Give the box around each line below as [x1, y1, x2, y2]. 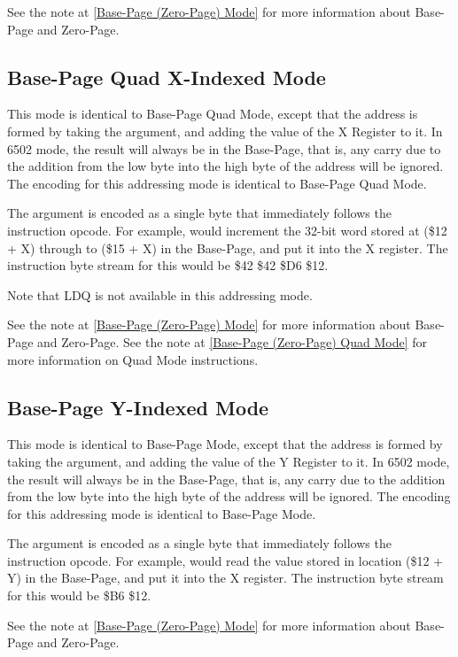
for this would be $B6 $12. [7, 586, 151, 605]
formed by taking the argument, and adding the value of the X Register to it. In [7, 121, 443, 140]
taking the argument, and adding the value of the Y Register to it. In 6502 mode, [7, 452, 450, 470]
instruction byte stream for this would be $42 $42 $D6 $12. [7, 256, 329, 274]
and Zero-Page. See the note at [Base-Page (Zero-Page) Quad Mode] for [37, 332, 428, 351]
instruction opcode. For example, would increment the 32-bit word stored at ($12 [7, 220, 447, 239]
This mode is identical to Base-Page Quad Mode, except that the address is [7, 104, 418, 123]
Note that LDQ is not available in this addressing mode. [7, 285, 313, 304]
